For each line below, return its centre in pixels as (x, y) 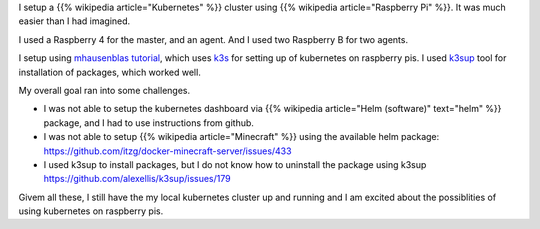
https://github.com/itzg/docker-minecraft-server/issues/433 (167, 151)
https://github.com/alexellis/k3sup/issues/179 (137, 179)
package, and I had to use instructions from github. (149, 122)
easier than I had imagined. (74, 21)
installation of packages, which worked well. (110, 72)
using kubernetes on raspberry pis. (91, 211)
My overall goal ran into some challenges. (104, 90)
